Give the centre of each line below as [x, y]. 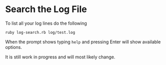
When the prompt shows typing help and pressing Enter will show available [83, 42]
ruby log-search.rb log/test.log [40, 32]
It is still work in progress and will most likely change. [60, 57]
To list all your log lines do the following [46, 23]
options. [14, 47]
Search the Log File [46, 9]
